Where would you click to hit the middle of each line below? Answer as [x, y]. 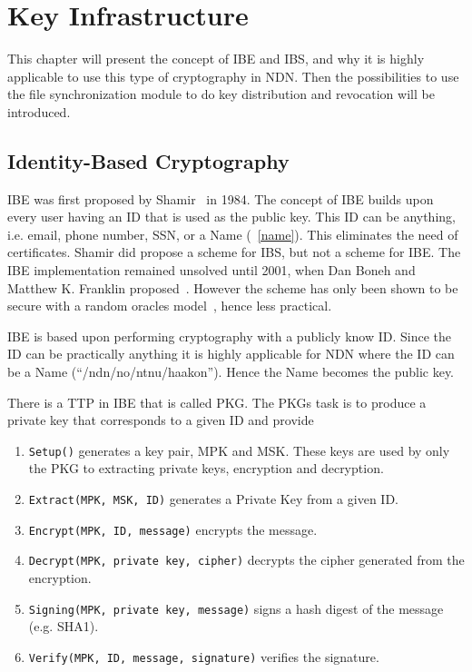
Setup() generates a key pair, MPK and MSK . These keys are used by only [239, 450]
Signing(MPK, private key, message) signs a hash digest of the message [236, 608]
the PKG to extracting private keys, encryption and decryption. [206, 468]
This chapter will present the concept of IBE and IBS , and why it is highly [216, 59]
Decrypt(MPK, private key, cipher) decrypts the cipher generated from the [246, 560]
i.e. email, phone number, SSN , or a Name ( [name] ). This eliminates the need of [233, 234]
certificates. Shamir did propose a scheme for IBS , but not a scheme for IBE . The [234, 252]
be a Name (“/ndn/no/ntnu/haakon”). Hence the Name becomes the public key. [231, 372]
